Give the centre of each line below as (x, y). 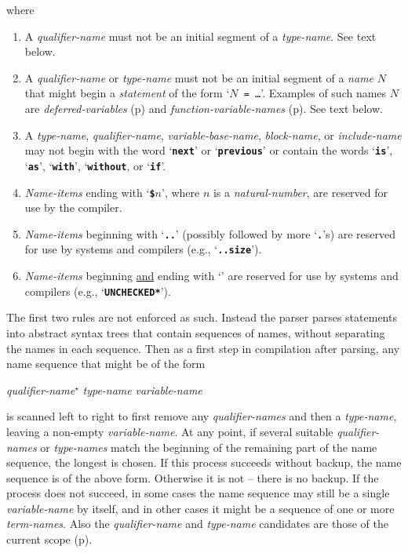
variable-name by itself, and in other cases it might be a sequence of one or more (200, 508)
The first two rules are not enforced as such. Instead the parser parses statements (202, 317)
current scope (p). (49, 539)
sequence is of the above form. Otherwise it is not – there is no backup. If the (193, 477)
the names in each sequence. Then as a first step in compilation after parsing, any (203, 348)
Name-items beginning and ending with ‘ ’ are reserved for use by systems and (211, 276)
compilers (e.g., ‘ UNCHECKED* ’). (98, 291)
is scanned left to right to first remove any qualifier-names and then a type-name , (202, 416)
